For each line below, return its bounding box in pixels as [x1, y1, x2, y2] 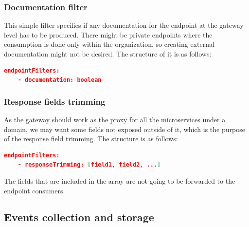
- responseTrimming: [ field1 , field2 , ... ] [18, 161, 161, 169]
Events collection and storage [4, 209, 154, 224]
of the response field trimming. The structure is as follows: [4, 133, 178, 144]
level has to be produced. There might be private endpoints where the [4, 29, 213, 39]
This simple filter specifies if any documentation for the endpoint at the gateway [4, 20, 244, 30]
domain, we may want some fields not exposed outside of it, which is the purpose [4, 124, 245, 134]
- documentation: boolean [18, 76, 102, 84]
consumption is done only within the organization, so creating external [4, 39, 214, 49]
